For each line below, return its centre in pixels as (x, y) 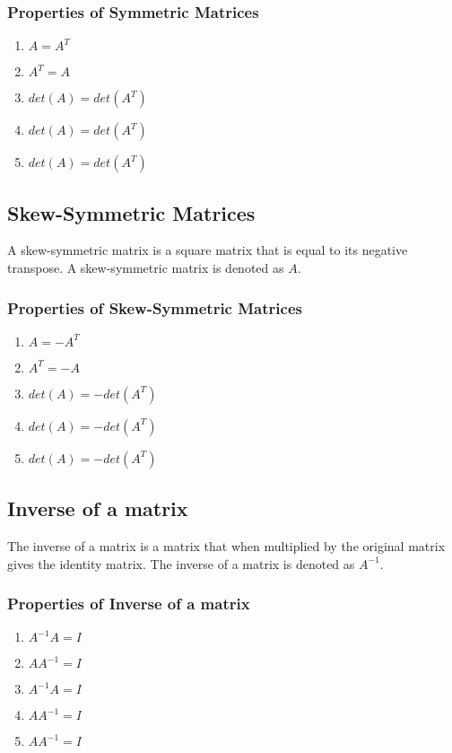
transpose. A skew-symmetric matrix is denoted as (146, 268)
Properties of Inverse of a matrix (129, 604)
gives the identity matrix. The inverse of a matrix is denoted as (181, 563)
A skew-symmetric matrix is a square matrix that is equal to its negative (208, 250)
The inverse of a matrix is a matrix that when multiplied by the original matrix (226, 546)
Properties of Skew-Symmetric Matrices (155, 307)
